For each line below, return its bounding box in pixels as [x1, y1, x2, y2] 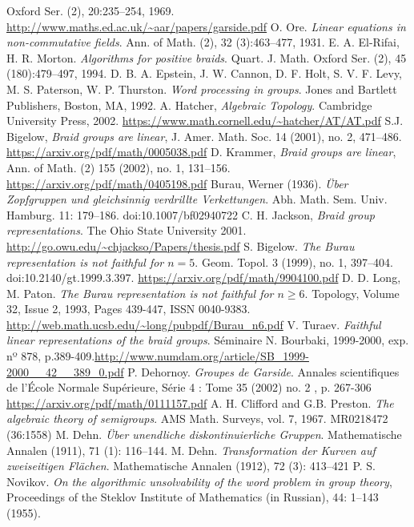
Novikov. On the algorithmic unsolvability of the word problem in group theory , [6, 473, 392, 489]
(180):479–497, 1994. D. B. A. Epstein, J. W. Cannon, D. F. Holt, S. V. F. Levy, [6, 65, 403, 82]
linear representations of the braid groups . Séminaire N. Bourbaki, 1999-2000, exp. [6, 332, 409, 348]
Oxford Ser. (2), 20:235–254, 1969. [6, 2, 175, 18]
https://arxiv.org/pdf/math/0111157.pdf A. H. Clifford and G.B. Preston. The [6, 394, 394, 411]
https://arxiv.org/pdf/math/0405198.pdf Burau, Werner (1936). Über [6, 175, 348, 191]
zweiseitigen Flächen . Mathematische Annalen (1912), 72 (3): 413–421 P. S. [6, 457, 376, 474]
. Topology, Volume [304, 284, 400, 301]
